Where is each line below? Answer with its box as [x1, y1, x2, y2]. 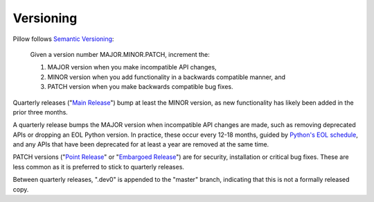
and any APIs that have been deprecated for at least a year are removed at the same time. [12, 140, 269, 149]
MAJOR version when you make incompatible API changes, [47, 63, 217, 71]
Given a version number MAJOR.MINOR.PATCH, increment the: [30, 50, 211, 58]
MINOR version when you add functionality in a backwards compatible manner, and [47, 73, 286, 81]
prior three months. [12, 108, 69, 116]
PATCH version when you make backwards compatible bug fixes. [47, 83, 233, 91]
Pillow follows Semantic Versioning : [12, 35, 114, 43]
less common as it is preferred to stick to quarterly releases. [12, 162, 185, 171]
